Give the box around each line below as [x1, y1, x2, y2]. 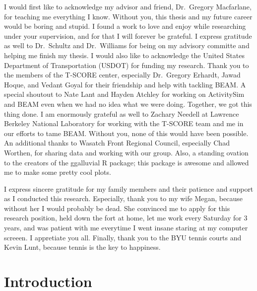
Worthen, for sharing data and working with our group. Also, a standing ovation [4, 147, 249, 157]
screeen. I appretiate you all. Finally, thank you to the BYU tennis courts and [4, 232, 242, 242]
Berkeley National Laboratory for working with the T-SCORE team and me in [4, 118, 244, 129]
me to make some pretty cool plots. [4, 167, 111, 177]
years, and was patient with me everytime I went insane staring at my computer [4, 222, 248, 233]
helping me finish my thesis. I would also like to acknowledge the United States [4, 50, 245, 60]
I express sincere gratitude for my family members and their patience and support [4, 183, 254, 194]
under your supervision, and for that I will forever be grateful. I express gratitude [4, 30, 252, 41]
